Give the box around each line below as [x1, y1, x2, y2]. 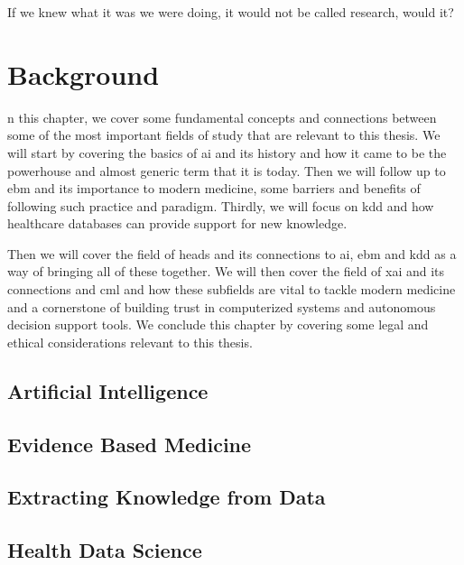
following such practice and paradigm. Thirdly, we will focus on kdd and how [7, 196, 434, 215]
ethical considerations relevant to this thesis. [7, 332, 253, 351]
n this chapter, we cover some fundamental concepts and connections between [7, 107, 437, 126]
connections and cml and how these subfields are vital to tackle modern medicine [7, 280, 456, 299]
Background [7, 55, 160, 92]
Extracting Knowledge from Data [7, 483, 326, 511]
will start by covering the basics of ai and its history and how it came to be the [7, 143, 447, 162]
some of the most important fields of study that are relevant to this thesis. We [7, 125, 441, 144]
